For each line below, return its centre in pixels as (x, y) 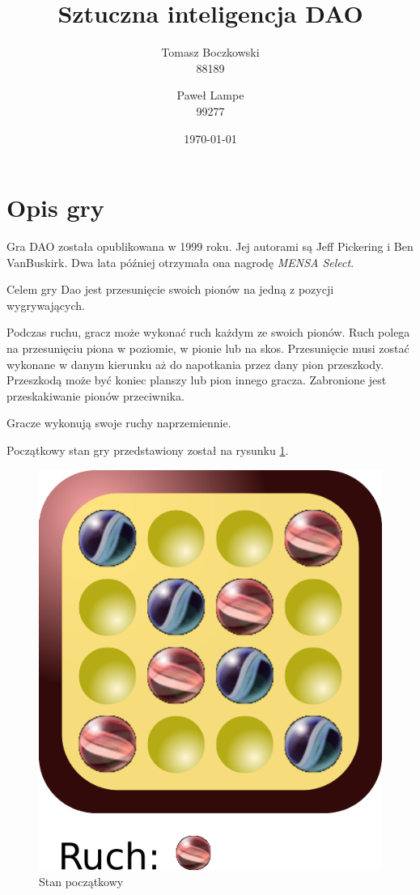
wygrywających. (46, 305)
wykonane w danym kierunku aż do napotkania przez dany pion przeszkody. (195, 364)
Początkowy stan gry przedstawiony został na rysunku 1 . (148, 450)
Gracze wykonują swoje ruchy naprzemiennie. (119, 423)
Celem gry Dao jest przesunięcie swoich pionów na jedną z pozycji (170, 289)
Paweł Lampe (210, 95)
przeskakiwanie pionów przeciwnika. (95, 395)
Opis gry (55, 208)
